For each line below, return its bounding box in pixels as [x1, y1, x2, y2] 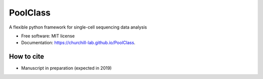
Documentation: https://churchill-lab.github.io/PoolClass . [21, 40, 136, 46]
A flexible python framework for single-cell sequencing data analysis [9, 24, 147, 30]
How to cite [9, 52, 44, 61]
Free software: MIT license [21, 33, 75, 39]
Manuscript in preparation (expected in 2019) [21, 65, 112, 71]
